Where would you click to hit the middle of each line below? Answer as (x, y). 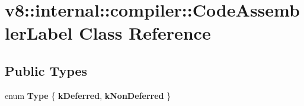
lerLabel (39, 33)
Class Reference (145, 33)
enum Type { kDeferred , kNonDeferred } (88, 95)
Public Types (46, 70)
